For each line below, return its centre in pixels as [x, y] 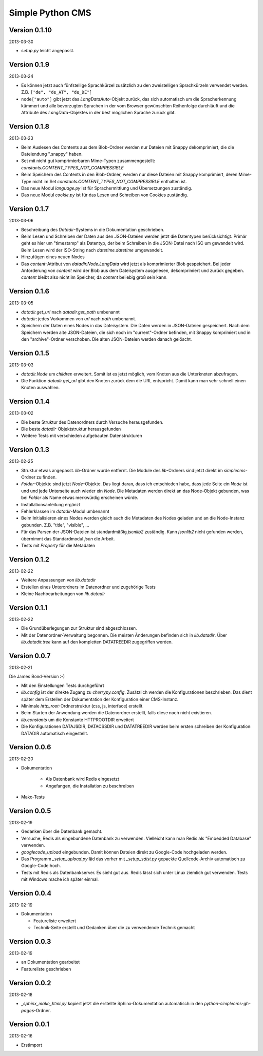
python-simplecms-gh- [227, 1004]
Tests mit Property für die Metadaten [58, 545]
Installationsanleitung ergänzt [51, 504]
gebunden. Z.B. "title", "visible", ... [55, 525]
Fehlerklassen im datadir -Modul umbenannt [65, 511]
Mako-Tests [33, 797]
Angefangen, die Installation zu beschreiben [90, 786]
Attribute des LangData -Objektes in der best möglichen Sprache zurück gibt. [99, 113]
